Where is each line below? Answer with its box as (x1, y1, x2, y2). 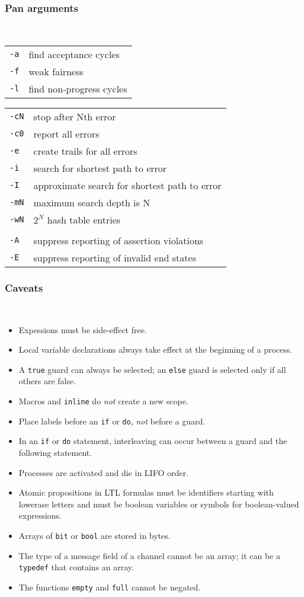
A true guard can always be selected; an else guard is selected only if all (18, 363, 286, 375)
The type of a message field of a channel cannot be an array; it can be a (18, 549, 280, 561)
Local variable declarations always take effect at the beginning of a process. (18, 343, 293, 356)
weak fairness (28, 64, 84, 78)
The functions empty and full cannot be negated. (18, 580, 201, 593)
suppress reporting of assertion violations (33, 233, 204, 247)
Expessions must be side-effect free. (18, 323, 147, 336)
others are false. (18, 375, 76, 387)
